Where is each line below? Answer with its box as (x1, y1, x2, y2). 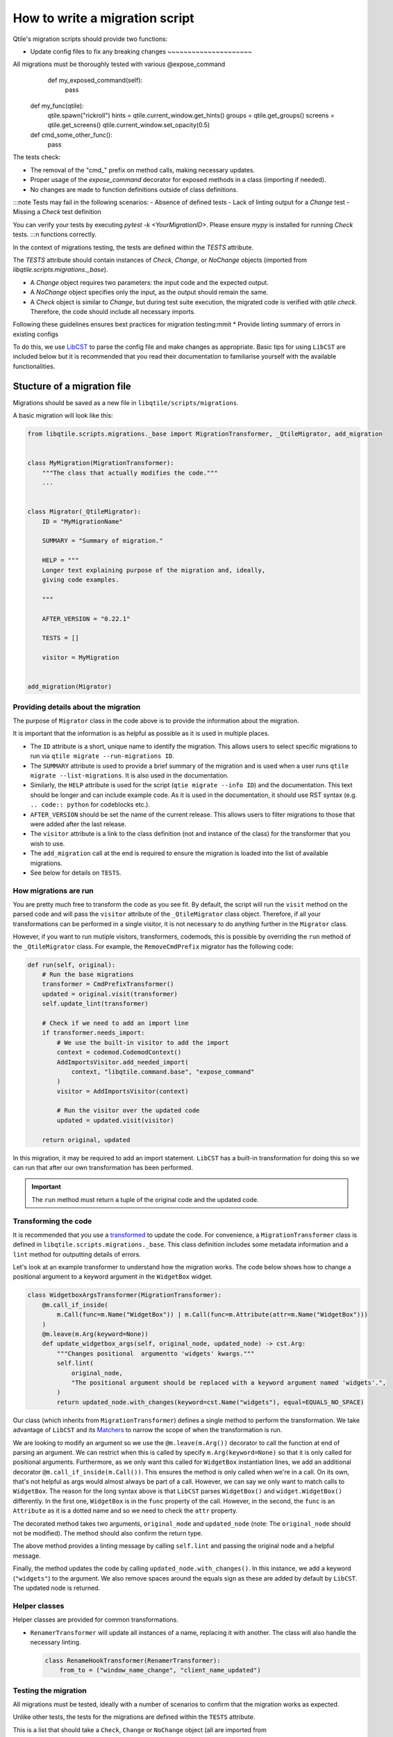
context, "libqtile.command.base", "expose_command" (71, 1067, 255, 1076)
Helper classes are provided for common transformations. (12, 1615, 178, 1624)
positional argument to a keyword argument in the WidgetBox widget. (12, 1272, 213, 1281)
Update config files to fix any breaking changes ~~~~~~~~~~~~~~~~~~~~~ (30, 47, 253, 56)
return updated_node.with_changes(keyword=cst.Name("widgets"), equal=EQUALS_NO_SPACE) (56, 1398, 365, 1406)
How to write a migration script (12, 10, 194, 26)
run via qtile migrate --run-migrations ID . (30, 752, 175, 760)
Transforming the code (12, 1216, 92, 1226)
